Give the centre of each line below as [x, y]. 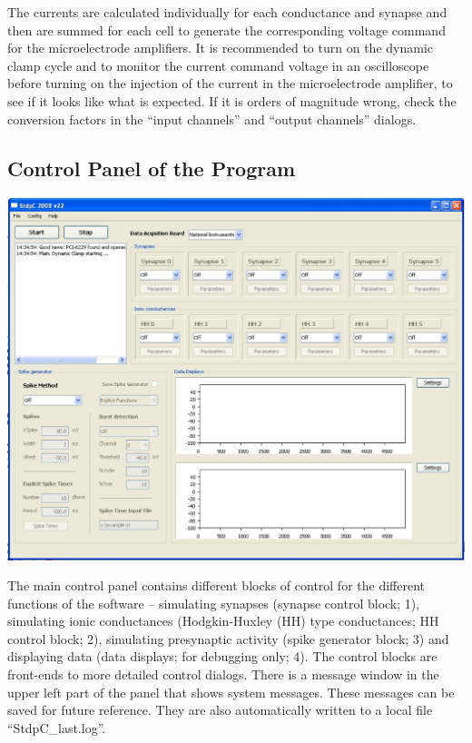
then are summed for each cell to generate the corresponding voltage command [226, 30]
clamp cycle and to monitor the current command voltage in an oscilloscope [218, 65]
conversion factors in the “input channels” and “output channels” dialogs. [212, 119]
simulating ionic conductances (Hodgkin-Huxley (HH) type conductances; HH [223, 621]
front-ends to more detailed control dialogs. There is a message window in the [223, 674]
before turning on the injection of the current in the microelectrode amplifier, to [230, 83]
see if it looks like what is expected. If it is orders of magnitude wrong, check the [232, 100]
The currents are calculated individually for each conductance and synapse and [227, 12]
